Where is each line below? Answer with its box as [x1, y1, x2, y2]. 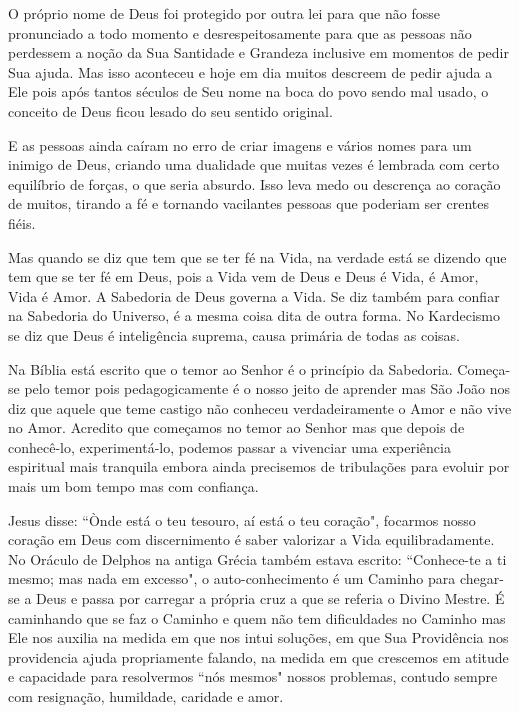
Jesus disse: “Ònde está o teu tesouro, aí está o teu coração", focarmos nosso [8, 509, 476, 530]
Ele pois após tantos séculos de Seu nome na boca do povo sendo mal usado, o [8, 81, 489, 102]
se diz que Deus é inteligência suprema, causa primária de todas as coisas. [8, 324, 460, 345]
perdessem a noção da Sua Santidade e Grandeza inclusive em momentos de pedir [8, 42, 509, 63]
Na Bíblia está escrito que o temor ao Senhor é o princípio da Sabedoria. [8, 358, 453, 379]
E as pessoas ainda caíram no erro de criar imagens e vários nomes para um [8, 134, 472, 155]
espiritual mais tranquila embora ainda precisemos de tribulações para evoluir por [8, 456, 510, 477]
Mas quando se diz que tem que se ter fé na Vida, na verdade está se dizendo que [8, 246, 507, 267]
